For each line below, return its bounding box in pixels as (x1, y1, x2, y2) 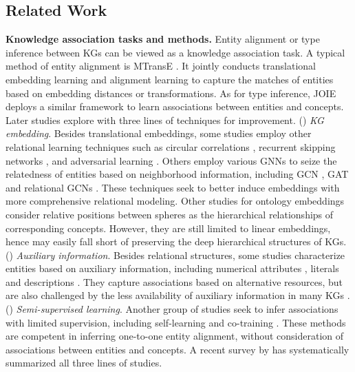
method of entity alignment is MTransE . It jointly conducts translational (6, 59, 316, 73)
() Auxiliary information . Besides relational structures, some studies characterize (6, 247, 345, 262)
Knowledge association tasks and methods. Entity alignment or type (6, 32, 320, 46)
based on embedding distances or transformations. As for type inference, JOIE (6, 85, 336, 100)
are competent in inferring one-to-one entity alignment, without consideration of (6, 329, 344, 343)
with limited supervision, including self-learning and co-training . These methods (6, 315, 346, 329)
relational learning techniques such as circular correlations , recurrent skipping (6, 139, 336, 154)
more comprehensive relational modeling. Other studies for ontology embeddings (6, 194, 345, 208)
